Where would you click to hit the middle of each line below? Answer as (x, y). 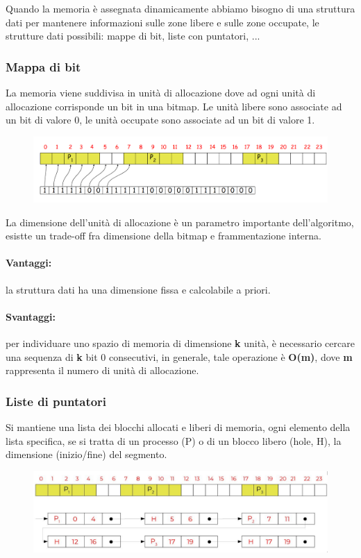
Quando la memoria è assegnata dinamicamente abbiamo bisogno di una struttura (180, 8)
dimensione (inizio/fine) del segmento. (86, 454)
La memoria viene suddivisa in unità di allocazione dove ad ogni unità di (161, 92)
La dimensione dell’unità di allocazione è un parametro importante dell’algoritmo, (180, 222)
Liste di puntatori (56, 401)
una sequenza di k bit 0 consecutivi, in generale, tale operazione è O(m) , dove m (179, 356)
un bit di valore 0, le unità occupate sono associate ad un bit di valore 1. (160, 120)
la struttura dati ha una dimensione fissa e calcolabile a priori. (138, 289)
